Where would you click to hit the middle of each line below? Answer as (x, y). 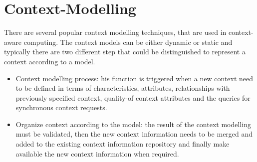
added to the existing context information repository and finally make (123, 144)
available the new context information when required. (97, 153)
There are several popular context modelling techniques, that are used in (115, 32)
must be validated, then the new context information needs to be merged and (134, 134)
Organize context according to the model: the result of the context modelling (133, 124)
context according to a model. (50, 61)
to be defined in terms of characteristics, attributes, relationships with (123, 88)
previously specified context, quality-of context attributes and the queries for (133, 97)
